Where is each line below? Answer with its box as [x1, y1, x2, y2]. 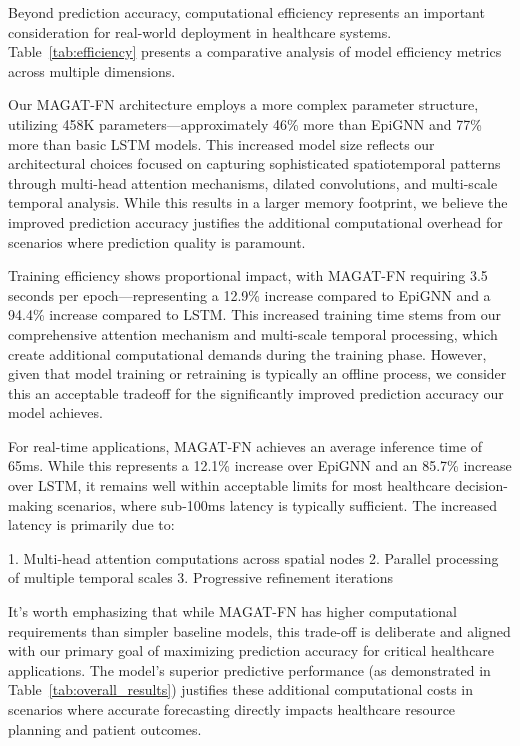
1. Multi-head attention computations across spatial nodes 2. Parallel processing [8, 547, 499, 568]
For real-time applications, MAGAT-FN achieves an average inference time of [8, 435, 483, 456]
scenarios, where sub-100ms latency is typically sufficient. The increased [57, 494, 498, 515]
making [8, 494, 53, 515]
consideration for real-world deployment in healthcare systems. [8, 21, 392, 42]
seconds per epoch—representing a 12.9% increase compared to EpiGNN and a [8, 284, 491, 305]
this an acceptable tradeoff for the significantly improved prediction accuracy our [8, 382, 504, 403]
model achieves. [8, 402, 103, 423]
